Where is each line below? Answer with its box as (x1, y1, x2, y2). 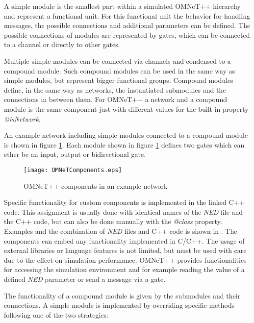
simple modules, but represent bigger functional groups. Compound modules (4, 75, 233, 85)
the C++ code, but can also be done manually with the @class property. (4, 216, 222, 226)
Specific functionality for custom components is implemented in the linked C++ (4, 197, 245, 207)
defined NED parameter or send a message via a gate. (4, 273, 166, 284)
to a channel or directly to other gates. (4, 39, 120, 50)
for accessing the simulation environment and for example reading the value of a (4, 264, 245, 274)
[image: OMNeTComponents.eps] (24, 166, 122, 174)
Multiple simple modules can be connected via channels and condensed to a (4, 55, 231, 66)
